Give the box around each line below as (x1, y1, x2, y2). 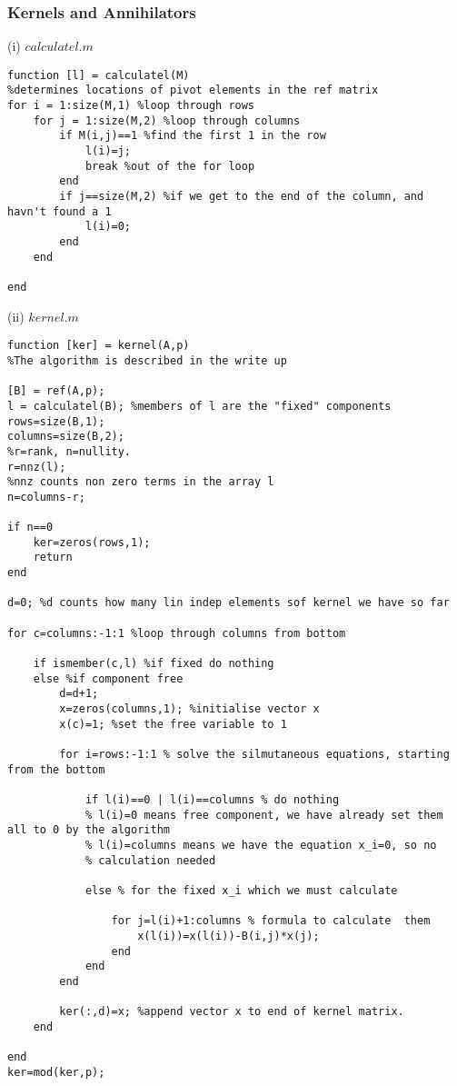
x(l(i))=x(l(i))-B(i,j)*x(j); (137, 929, 320, 942)
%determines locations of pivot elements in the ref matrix (7, 84, 379, 97)
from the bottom (7, 762, 105, 776)
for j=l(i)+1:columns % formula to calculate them (111, 914, 431, 928)
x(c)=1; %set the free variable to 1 (59, 717, 287, 731)
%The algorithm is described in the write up (7, 354, 287, 367)
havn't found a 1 (7, 204, 112, 218)
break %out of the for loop (84, 159, 255, 173)
